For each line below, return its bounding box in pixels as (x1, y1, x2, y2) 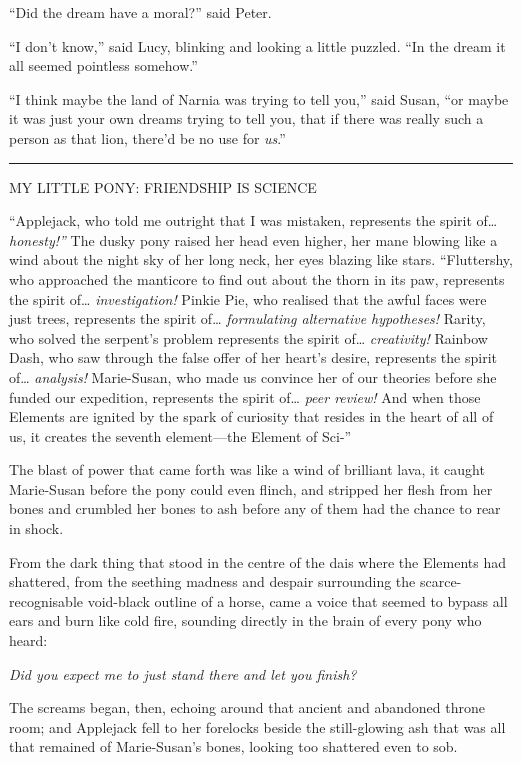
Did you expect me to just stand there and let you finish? (9, 663, 357, 684)
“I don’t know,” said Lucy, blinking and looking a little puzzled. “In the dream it (9, 35, 506, 56)
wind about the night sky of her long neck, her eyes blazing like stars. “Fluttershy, (9, 249, 513, 270)
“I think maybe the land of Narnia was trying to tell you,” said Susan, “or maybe (9, 88, 509, 109)
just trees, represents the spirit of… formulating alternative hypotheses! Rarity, (9, 308, 486, 329)
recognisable (9, 590, 84, 611)
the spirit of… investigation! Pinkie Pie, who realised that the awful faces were (9, 288, 487, 309)
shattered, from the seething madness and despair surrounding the (9, 571, 416, 592)
